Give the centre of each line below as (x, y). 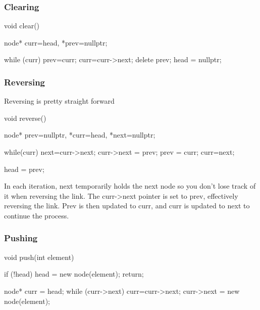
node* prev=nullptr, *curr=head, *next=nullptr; (80, 135)
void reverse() (25, 118)
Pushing (21, 238)
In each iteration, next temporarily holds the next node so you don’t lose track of (130, 186)
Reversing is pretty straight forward (59, 101)
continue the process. (37, 215)
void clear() (22, 26)
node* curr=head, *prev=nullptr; (56, 42)
